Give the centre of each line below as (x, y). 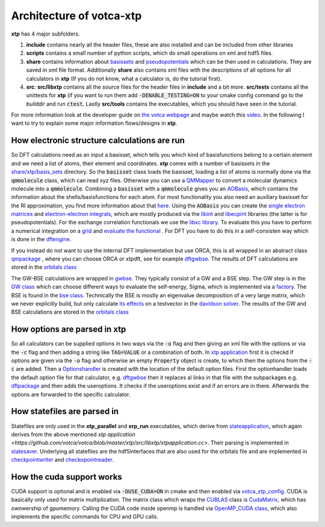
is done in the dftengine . (41, 239)
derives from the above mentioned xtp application (73, 434)
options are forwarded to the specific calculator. (71, 394)
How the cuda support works (67, 477)
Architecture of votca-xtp (76, 16)
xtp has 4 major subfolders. (46, 34)
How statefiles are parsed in (65, 412)
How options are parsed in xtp (69, 330)
